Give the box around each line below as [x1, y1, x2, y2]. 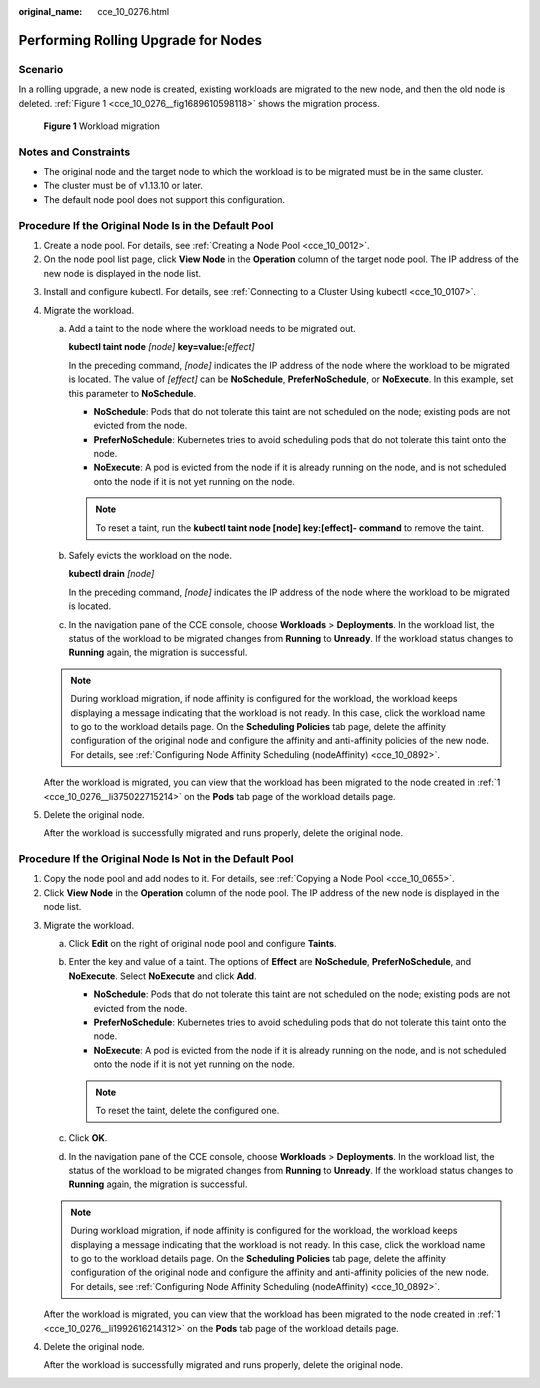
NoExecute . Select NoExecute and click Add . [68, 970, 257, 982]
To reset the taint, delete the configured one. [95, 1104, 280, 1116]
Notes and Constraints [18, 145, 131, 159]
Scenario [18, 62, 64, 76]
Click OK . [68, 1132, 108, 1144]
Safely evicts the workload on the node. [68, 550, 232, 562]
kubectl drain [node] [68, 568, 155, 580]
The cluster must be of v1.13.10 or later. [43, 180, 204, 192]
